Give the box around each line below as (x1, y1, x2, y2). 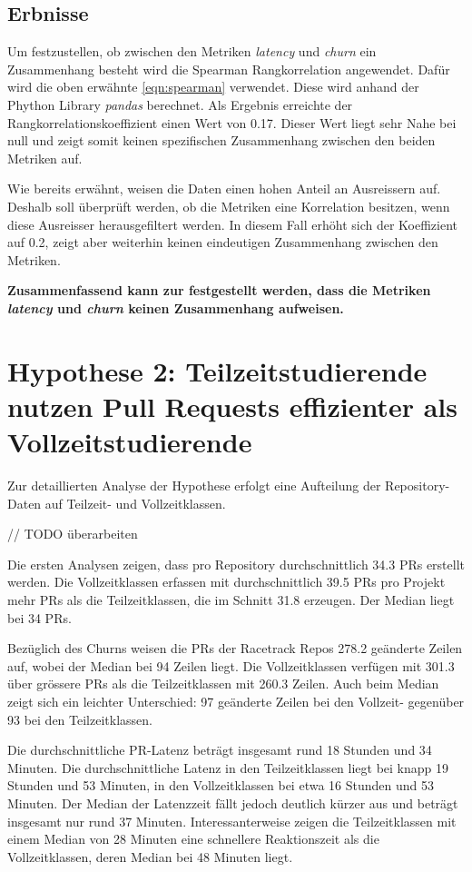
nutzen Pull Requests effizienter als (7, 387, 457, 424)
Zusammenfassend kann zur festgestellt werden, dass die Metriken (7, 281, 431, 300)
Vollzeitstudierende (7, 423, 252, 461)
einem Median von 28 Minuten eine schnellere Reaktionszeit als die (7, 829, 379, 848)
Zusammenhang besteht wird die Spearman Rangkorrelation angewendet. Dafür (7, 59, 450, 78)
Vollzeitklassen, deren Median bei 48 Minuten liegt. (7, 847, 293, 866)
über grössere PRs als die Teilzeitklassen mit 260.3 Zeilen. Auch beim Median (7, 674, 439, 693)
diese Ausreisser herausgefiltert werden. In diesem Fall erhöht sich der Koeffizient (7, 214, 458, 233)
